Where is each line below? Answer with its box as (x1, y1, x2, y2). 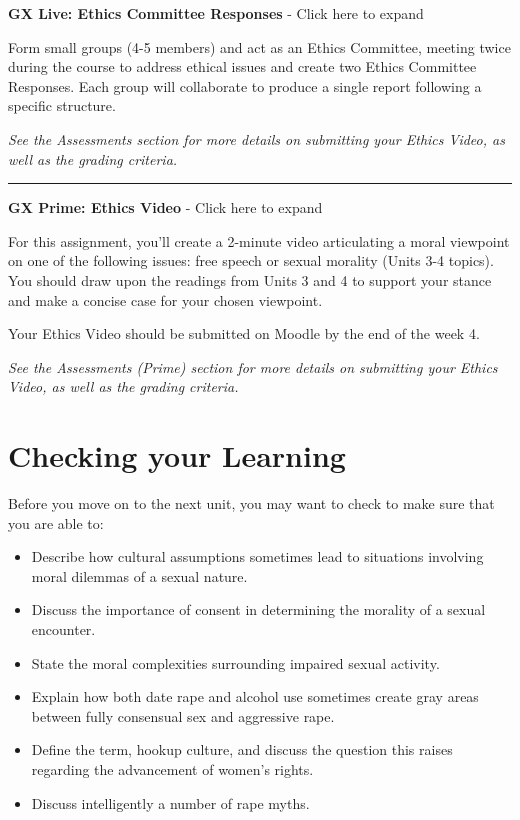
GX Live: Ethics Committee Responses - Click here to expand (8, 3, 424, 23)
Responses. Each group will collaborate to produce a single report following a (8, 75, 482, 96)
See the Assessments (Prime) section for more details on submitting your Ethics (8, 356, 498, 377)
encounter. (31, 619, 96, 639)
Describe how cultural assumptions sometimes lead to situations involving (31, 546, 484, 567)
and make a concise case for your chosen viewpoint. (8, 289, 323, 310)
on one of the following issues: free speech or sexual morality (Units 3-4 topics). (8, 250, 494, 271)
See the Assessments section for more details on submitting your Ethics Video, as (8, 128, 505, 149)
